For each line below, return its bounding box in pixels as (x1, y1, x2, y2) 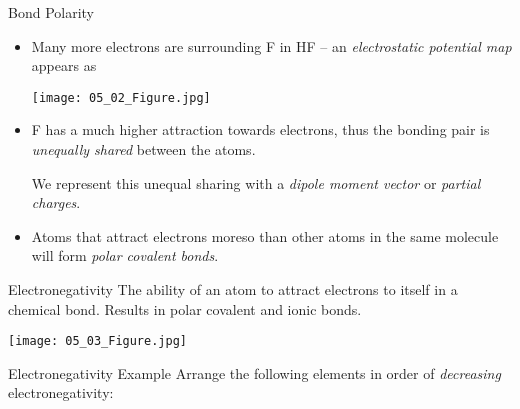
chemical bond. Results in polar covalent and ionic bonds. (8, 298, 362, 319)
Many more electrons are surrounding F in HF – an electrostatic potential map (31, 35, 512, 56)
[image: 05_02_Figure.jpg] (31, 90, 211, 105)
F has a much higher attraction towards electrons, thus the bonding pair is (31, 119, 490, 140)
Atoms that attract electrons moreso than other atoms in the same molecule (31, 225, 499, 246)
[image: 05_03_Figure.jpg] (8, 334, 187, 349)
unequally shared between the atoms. (31, 139, 256, 160)
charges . (31, 192, 81, 213)
